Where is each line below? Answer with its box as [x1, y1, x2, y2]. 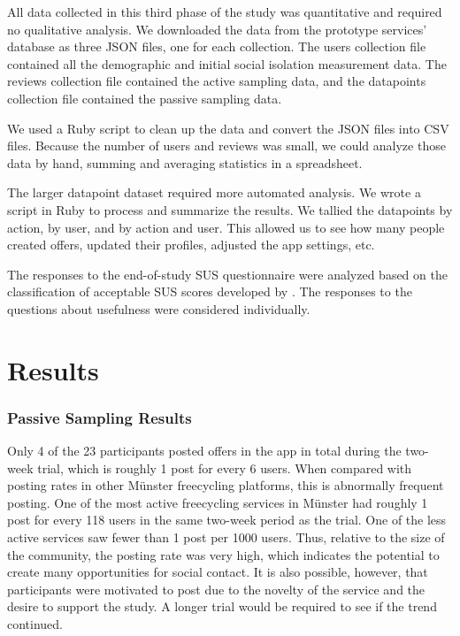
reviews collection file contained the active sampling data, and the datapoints [7, 72, 426, 90]
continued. [7, 615, 64, 633]
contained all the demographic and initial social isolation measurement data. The [7, 54, 447, 73]
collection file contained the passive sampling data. [7, 88, 282, 107]
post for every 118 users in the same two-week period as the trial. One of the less [7, 510, 447, 529]
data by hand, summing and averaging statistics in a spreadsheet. [7, 153, 363, 172]
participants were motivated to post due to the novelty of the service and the [7, 579, 425, 598]
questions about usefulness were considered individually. [7, 299, 310, 318]
